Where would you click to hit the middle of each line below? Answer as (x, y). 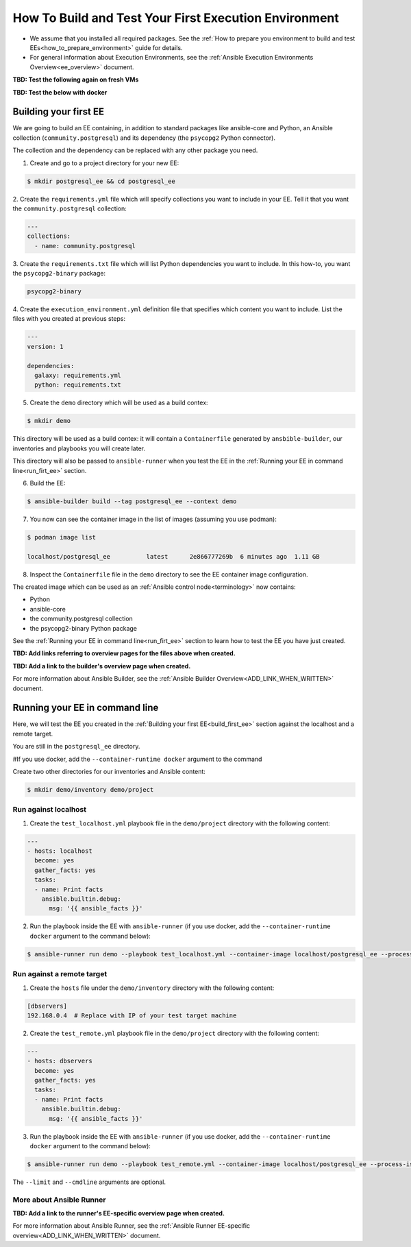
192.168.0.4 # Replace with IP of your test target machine (132, 1015)
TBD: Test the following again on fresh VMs (76, 80)
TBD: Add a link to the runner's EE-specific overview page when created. (119, 1213)
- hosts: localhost (60, 851)
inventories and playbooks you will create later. (79, 448)
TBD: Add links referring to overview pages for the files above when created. (124, 653)
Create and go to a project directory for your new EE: (104, 163)
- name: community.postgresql (85, 246)
